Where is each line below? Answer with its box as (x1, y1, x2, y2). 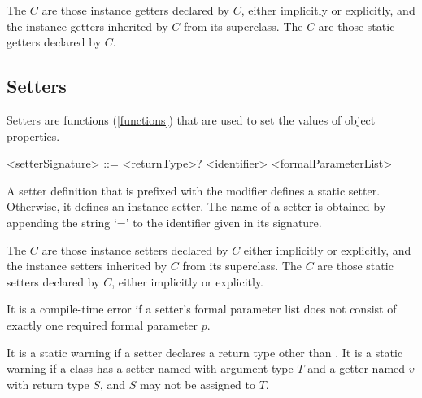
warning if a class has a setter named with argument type (7, 360, 294, 377)
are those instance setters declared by (41, 241, 228, 258)
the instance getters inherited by (7, 17, 168, 34)
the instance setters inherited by (7, 257, 167, 274)
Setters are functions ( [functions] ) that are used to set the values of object (7, 111, 376, 128)
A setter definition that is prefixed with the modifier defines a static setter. (7, 182, 381, 199)
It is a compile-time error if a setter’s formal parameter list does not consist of (7, 300, 397, 317)
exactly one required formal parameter (7, 316, 198, 333)
